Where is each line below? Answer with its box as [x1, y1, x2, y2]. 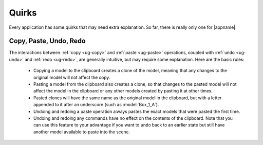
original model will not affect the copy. [33, 74, 110, 80]
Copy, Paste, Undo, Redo [9, 37, 86, 45]
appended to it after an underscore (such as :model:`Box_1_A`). [33, 102, 159, 108]
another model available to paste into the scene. [33, 129, 130, 135]
